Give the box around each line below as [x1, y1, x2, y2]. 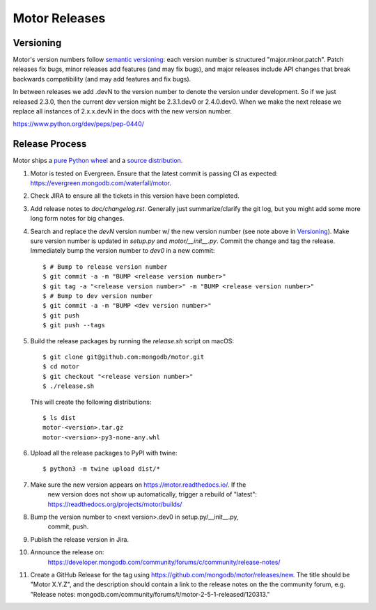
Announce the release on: [30, 548, 104, 556]
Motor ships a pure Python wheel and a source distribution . [13, 157, 183, 165]
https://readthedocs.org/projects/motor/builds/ [47, 500, 182, 508]
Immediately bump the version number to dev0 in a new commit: [30, 247, 215, 255]
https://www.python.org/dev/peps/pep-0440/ [13, 120, 144, 128]
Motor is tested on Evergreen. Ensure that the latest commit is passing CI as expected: [30, 169, 278, 178]
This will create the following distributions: [30, 398, 152, 406]
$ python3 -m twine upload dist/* [42, 465, 160, 473]
